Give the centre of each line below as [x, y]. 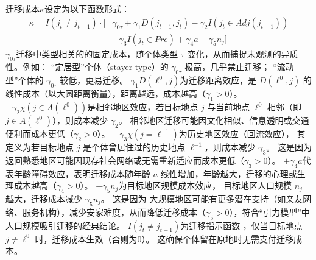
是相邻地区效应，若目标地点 [143, 107]
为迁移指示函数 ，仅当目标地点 [241, 225]
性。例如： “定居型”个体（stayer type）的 [87, 67]
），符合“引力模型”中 [269, 212]
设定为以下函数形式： [87, 9]
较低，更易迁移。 [94, 80]
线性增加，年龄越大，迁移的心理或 [229, 173]
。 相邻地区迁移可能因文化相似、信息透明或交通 [214, 120]
